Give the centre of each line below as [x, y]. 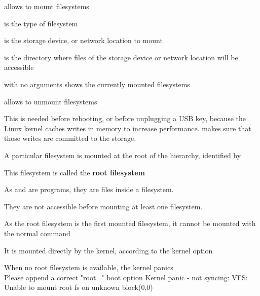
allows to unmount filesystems [51, 101]
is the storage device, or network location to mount [83, 40]
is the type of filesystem [41, 23]
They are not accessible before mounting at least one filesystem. [103, 206]
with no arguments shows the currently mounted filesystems [97, 84]
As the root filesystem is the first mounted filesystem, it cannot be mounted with [130, 223]
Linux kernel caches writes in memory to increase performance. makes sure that [128, 128]
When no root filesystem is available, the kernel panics [89, 267]
